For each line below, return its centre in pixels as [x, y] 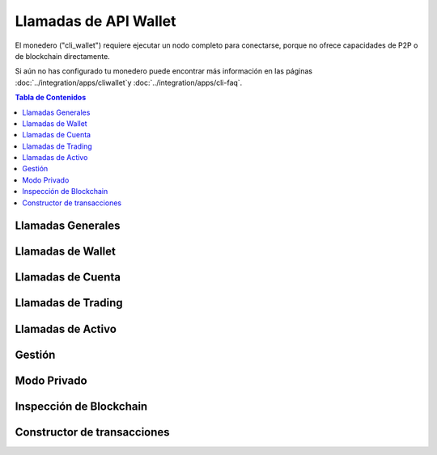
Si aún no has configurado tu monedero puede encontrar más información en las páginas [164, 71]
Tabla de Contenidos [51, 98]
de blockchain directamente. [63, 56]
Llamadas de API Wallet [96, 21]
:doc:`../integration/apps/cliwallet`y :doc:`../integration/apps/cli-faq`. [129, 82]
